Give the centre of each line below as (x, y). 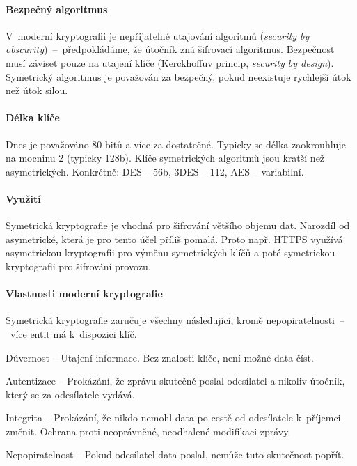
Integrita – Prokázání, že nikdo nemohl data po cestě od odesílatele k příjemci (173, 418)
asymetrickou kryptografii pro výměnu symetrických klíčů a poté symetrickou (170, 253)
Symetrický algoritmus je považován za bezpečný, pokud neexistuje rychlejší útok (178, 76)
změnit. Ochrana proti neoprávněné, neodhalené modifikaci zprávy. (148, 431)
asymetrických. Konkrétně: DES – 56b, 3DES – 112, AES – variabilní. (155, 171)
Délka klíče (33, 117)
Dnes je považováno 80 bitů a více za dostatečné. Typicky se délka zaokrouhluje (176, 144)
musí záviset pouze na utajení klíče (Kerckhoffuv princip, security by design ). (170, 62)
